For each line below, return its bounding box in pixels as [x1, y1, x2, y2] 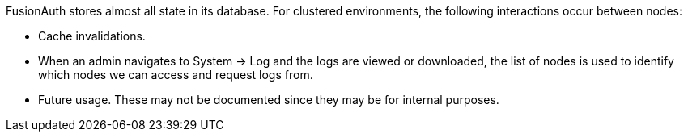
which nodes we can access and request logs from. [38, 68, 313, 82]
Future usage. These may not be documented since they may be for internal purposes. [38, 93, 499, 107]
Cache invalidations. [38, 29, 146, 43]
